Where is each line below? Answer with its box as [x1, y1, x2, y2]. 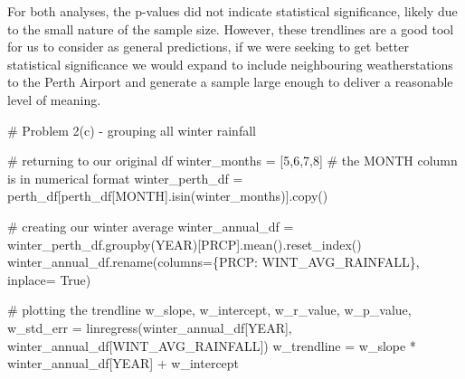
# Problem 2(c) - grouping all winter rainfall [7, 120, 256, 139]
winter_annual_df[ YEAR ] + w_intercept [7, 354, 240, 373]
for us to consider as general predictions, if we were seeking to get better [7, 37, 409, 56]
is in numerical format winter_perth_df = [7, 168, 243, 187]
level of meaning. [7, 90, 101, 109]
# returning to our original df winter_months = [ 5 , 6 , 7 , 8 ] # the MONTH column [7, 151, 458, 170]
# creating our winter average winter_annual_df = [7, 216, 294, 235]
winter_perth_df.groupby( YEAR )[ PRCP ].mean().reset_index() [7, 234, 362, 253]
